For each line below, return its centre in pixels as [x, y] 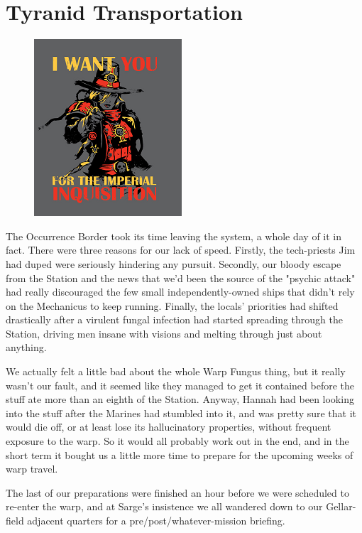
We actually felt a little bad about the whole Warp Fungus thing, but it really [176, 371]
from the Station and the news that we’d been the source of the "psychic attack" [181, 278]
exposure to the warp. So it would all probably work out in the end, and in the [177, 441]
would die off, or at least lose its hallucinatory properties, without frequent [169, 427]
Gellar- [341, 506]
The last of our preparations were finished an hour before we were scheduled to [177, 492]
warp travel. [32, 469]
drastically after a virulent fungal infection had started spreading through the [174, 319]
